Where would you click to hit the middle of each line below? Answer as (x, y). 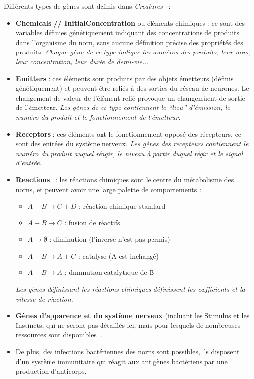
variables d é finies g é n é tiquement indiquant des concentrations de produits (127, 32)
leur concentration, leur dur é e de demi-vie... (82, 61)
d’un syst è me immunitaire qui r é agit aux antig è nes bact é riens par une (122, 361)
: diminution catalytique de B (109, 272)
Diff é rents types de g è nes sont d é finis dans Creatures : (87, 6)
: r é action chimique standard (122, 206)
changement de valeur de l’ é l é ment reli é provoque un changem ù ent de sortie (130, 97)
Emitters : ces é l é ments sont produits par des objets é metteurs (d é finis (125, 78)
